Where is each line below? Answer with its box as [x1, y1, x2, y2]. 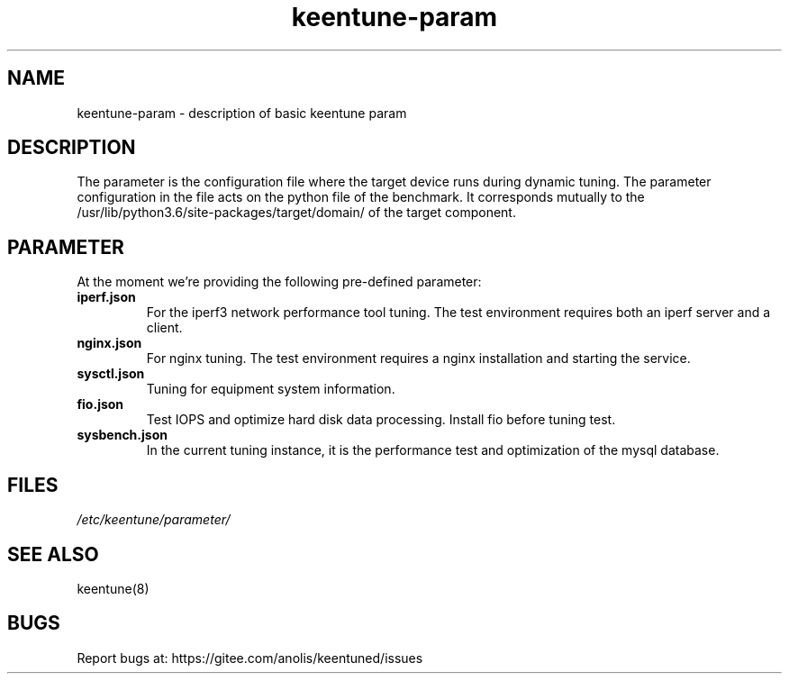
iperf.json [77, 289, 136, 305]
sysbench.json [77, 427, 168, 443]
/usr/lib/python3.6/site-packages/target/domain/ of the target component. [77, 204, 516, 221]
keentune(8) [77, 580, 150, 596]
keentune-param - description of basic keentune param [77, 104, 407, 121]
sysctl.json [77, 366, 145, 382]
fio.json [77, 396, 124, 413]
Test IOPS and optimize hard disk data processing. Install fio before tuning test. [146, 412, 616, 428]
